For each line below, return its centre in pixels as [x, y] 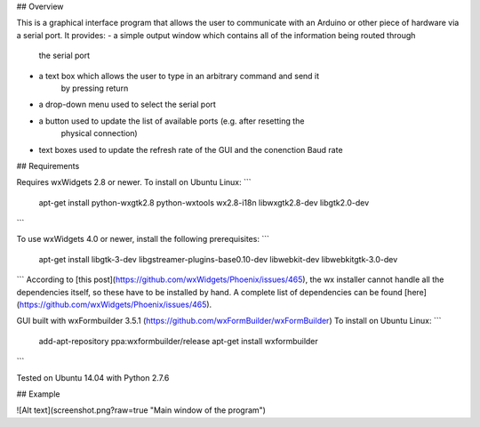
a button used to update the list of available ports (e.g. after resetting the [172, 121]
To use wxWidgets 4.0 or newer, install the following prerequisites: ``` [143, 239]
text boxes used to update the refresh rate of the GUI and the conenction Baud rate [191, 149]
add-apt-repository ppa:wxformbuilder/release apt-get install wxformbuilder [179, 341]
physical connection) [99, 133]
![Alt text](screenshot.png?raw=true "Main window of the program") [141, 410]
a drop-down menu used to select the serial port [128, 105]
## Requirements [48, 165]
